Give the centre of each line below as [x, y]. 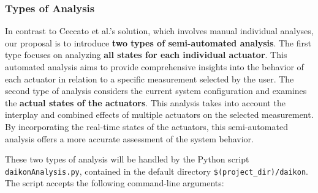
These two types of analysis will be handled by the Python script [127, 159]
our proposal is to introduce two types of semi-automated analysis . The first [158, 42]
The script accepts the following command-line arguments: [115, 183]
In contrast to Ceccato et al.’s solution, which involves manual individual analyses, [159, 31]
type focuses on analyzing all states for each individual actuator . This [146, 55]
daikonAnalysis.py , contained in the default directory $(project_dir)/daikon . [157, 171]
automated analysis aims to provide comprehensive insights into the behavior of [154, 67]
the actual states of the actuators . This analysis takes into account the [145, 102]
